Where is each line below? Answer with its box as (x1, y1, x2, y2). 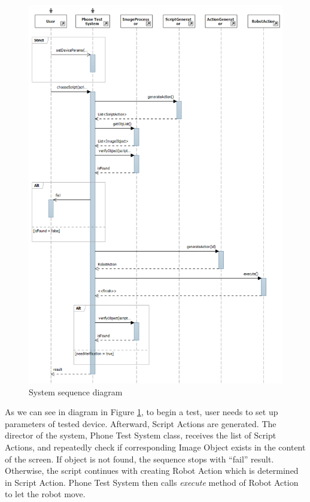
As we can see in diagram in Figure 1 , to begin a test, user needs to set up (5, 406, 278, 418)
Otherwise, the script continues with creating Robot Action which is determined (5, 464, 299, 477)
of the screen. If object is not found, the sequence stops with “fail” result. (5, 452, 274, 465)
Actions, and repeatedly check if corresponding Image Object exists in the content (5, 440, 306, 453)
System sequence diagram (29, 385, 123, 398)
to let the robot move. (5, 488, 86, 500)
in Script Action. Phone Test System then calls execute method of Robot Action (5, 476, 299, 488)
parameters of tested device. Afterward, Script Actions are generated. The (5, 417, 276, 430)
